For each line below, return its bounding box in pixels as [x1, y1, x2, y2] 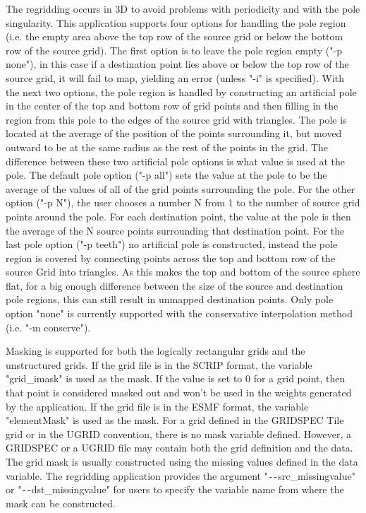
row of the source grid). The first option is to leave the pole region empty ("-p [6, 42, 342, 57]
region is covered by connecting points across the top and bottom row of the [6, 250, 336, 265]
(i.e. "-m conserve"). [6, 319, 91, 334]
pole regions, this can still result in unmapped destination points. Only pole [6, 292, 334, 307]
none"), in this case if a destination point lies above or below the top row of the [6, 57, 349, 71]
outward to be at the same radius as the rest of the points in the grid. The [6, 139, 329, 154]
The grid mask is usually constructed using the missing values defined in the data [6, 454, 358, 468]
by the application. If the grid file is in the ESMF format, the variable [6, 399, 309, 413]
